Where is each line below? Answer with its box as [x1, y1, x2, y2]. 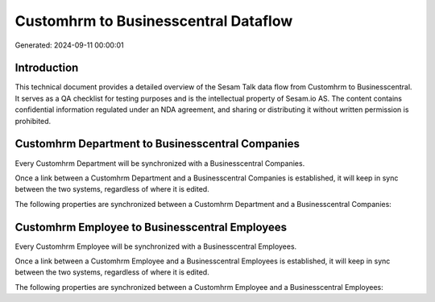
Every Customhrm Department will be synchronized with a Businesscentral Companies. [14, 158, 305, 168]
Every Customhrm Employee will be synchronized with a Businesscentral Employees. [14, 242, 297, 251]
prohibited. [14, 116, 52, 126]
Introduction [14, 61, 79, 75]
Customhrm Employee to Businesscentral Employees [14, 220, 288, 234]
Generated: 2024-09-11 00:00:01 [14, 40, 124, 50]
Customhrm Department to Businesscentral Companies [14, 137, 300, 151]
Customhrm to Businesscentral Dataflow [14, 12, 293, 30]
